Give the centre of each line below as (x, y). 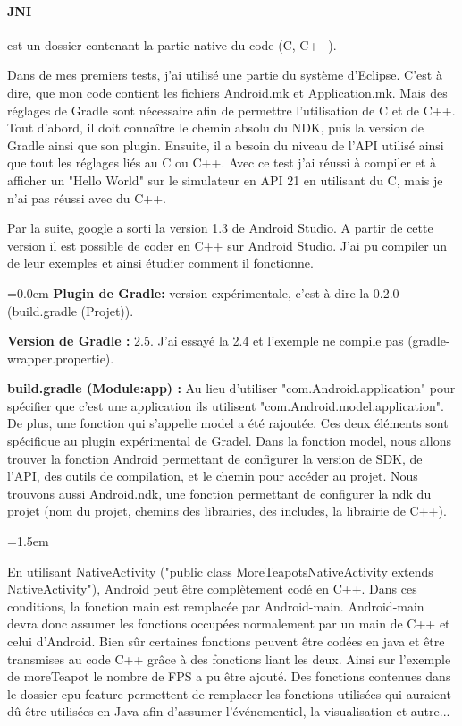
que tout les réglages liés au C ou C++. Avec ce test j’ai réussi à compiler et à (222, 162)
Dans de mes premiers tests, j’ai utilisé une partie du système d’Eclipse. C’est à (225, 75)
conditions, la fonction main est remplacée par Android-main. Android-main (216, 606)
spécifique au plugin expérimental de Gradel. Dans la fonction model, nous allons (229, 441)
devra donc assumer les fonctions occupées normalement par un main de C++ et (229, 624)
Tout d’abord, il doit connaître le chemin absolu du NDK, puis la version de (216, 128)
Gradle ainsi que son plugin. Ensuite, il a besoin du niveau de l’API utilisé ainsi (226, 145)
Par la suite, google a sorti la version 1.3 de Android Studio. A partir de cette (220, 228)
